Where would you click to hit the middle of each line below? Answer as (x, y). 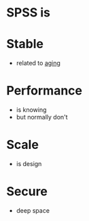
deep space (33, 210)
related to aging (38, 63)
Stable (25, 44)
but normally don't (42, 117)
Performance (44, 91)
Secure (27, 192)
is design (29, 164)
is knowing (31, 110)
